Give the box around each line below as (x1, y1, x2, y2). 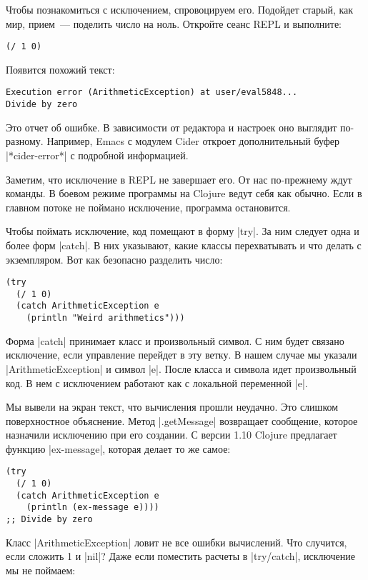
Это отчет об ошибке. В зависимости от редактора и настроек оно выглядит (6, 119, 337, 134)
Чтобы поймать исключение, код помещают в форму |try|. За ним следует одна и (6, 224, 359, 239)
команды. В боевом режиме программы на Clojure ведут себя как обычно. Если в (6, 186, 362, 201)
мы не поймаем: (6, 562, 76, 577)
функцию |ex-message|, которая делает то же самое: (6, 441, 231, 456)
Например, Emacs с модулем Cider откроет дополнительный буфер (46, 134, 340, 149)
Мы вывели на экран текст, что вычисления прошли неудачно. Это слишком (6, 399, 339, 414)
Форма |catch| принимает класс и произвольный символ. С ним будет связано (6, 333, 344, 348)
